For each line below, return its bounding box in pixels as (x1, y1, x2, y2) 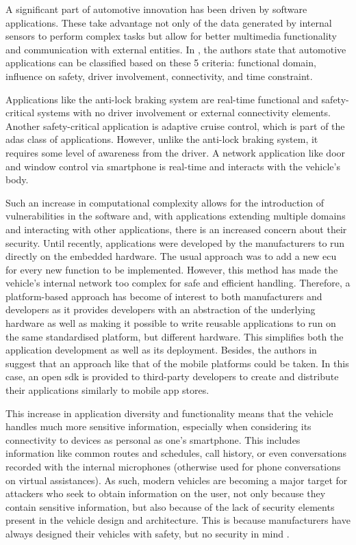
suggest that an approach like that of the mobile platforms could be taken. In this (5, 356, 349, 370)
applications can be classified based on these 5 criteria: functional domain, (5, 55, 316, 70)
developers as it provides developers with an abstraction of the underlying (5, 302, 316, 317)
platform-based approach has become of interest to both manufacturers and (5, 289, 322, 303)
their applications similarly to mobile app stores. (5, 383, 209, 397)
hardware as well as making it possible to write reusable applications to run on (5, 316, 336, 330)
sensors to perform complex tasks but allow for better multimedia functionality (5, 29, 337, 43)
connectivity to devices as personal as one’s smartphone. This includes (5, 432, 301, 447)
